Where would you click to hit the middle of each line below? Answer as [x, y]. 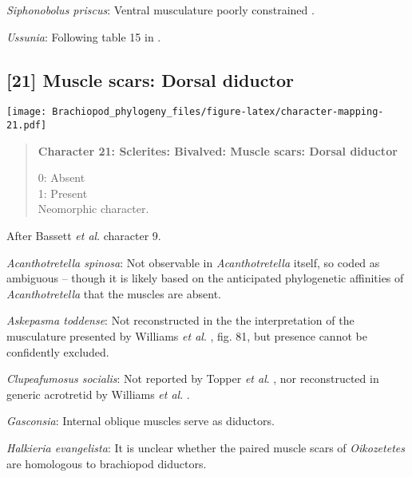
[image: [27, 112]
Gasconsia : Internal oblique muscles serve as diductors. [141, 421]
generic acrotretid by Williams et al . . [98, 394]
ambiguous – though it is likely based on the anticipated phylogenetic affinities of [205, 278]
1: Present [63, 193]
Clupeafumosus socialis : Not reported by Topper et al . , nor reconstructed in [193, 378]
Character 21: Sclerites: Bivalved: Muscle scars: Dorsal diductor [218, 150]
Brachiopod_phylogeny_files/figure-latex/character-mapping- [218, 112]
